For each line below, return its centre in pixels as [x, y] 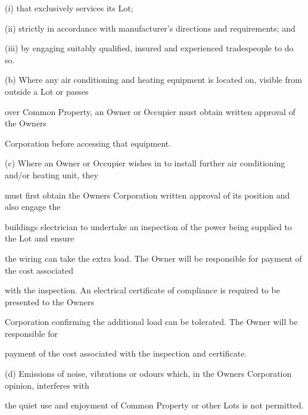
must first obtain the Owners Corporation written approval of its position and [147, 195]
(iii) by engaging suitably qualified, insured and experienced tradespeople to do [149, 48]
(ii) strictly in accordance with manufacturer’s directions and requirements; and [150, 28]
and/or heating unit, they [52, 174]
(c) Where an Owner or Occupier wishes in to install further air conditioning [145, 163]
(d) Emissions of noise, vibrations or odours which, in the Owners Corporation [148, 374]
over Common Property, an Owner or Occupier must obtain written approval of [150, 111]
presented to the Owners [49, 301]
